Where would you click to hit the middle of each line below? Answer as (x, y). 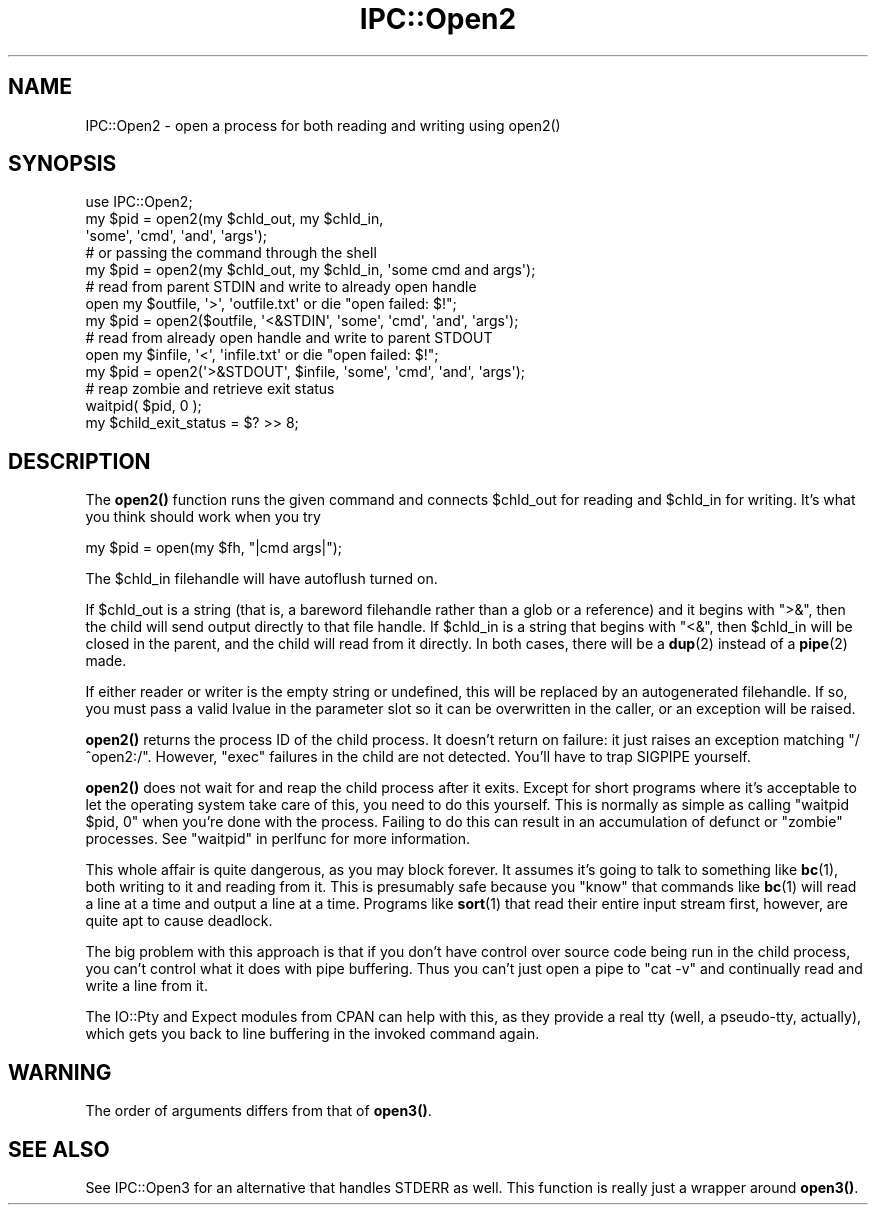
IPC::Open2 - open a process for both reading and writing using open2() (323, 125)
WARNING (60, 1072)
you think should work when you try (203, 517)
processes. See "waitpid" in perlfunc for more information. (278, 839)
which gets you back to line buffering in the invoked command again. (312, 1034)
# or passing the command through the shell (231, 253)
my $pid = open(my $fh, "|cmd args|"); (214, 548)
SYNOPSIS (62, 164)
